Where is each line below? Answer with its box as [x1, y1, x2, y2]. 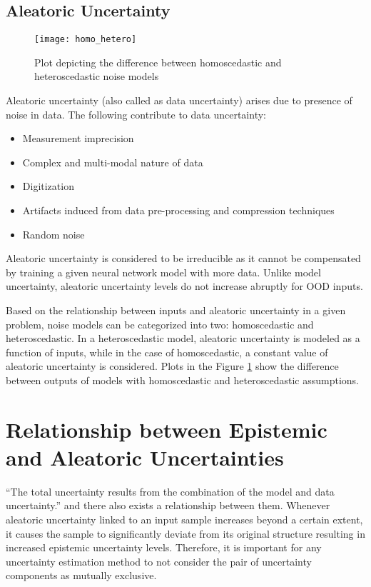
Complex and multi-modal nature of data [22, 154, 203, 169]
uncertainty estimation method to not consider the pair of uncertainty [6, 553, 312, 568]
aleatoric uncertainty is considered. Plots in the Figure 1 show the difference [6, 358, 339, 373]
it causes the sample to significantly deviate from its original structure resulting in [6, 526, 365, 541]
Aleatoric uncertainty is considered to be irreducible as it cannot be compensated [6, 251, 361, 266]
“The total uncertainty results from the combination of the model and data [6, 483, 335, 498]
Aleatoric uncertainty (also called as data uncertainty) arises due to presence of [6, 93, 352, 108]
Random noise [22, 226, 85, 241]
